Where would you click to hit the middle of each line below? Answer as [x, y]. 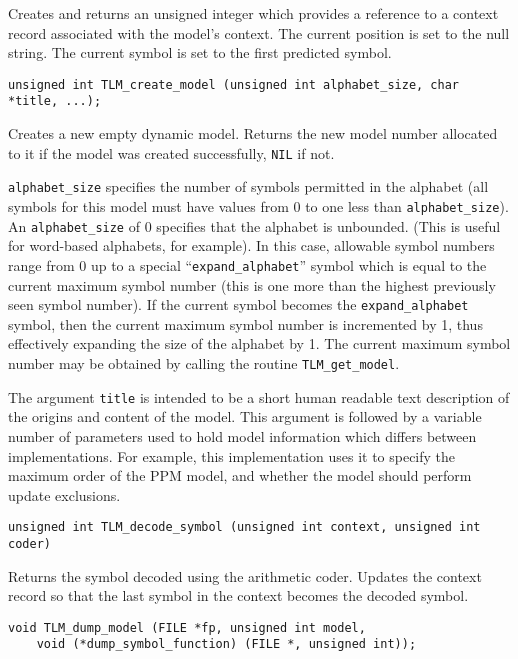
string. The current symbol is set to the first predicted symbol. [200, 52]
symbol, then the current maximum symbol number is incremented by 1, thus [245, 323]
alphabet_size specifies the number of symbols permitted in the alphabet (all [248, 186]
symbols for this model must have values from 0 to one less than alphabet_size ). [258, 206]
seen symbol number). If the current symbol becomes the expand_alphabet [238, 304]
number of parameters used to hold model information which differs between [242, 435]
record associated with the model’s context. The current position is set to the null [259, 32]
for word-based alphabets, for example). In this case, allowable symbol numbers [251, 245]
